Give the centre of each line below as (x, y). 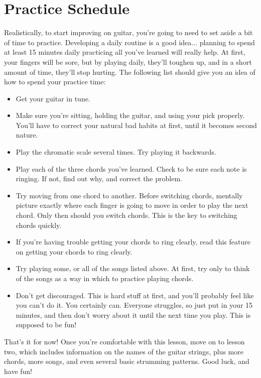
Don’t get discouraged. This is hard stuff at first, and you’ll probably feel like (135, 295)
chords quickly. (39, 225)
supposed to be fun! (46, 325)
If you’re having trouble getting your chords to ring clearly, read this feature (133, 242)
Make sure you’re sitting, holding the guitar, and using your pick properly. (130, 115)
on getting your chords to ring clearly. (74, 251)
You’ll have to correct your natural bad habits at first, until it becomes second (136, 125)
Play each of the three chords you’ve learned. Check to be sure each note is (131, 168)
